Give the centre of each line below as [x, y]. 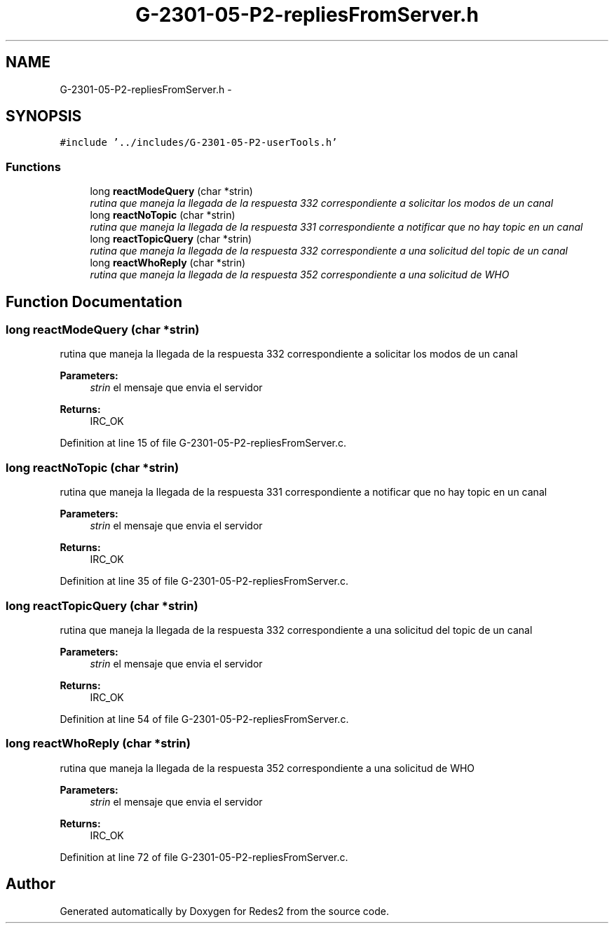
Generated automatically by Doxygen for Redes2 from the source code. [224, 911]
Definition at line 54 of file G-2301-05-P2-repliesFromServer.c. [204, 719]
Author [30, 884]
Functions [33, 167]
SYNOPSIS [44, 116]
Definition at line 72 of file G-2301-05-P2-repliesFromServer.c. [204, 857]
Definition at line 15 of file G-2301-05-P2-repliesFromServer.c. [203, 443]
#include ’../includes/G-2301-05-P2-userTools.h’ [199, 143]
